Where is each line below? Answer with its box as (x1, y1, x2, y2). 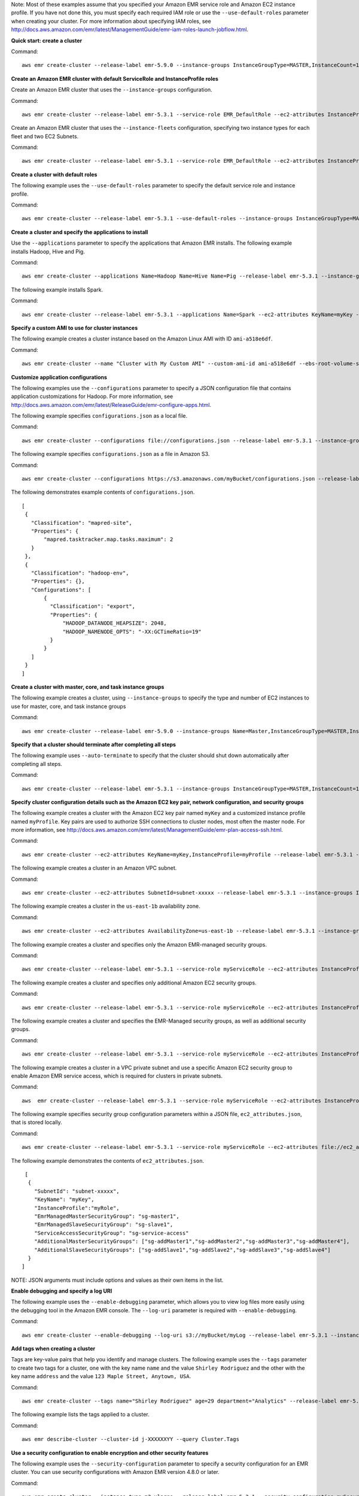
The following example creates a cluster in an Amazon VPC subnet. (11, 865, 177, 872)
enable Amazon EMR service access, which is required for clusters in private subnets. (11, 1072, 223, 1080)
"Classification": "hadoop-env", (31, 569, 129, 576)
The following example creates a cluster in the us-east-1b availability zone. (11, 902, 200, 910)
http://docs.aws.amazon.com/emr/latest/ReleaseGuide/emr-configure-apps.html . (11, 401, 212, 408)
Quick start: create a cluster (11, 37, 83, 44)
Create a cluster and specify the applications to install (11, 228, 148, 236)
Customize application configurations (11, 373, 108, 381)
